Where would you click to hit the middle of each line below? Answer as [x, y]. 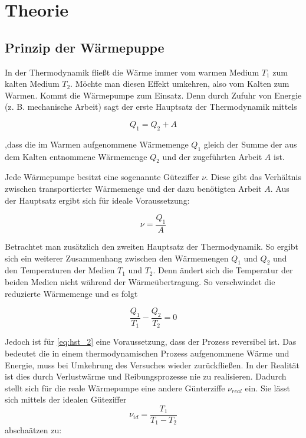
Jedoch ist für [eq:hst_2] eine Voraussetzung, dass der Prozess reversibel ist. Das [151, 341]
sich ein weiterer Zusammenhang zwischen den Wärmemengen [117, 258]
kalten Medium [32, 84]
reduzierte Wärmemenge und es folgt [71, 293]
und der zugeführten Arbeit [212, 156]
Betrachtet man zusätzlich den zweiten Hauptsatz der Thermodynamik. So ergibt [152, 246]
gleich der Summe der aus [250, 144]
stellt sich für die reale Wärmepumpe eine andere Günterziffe [115, 388]
